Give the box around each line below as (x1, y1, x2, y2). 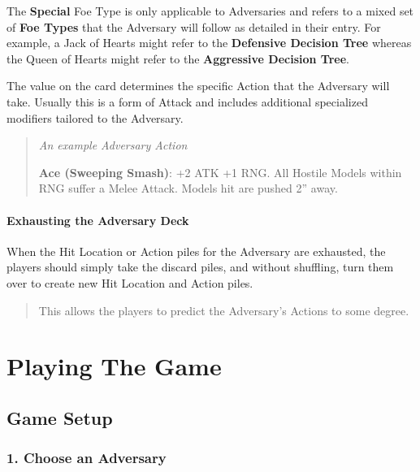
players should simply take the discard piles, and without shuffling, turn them (6, 258, 394, 275)
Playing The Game (6, 349, 222, 383)
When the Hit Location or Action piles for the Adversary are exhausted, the (6, 242, 386, 259)
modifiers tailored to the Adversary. (6, 109, 184, 126)
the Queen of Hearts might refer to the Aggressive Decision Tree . (6, 50, 349, 67)
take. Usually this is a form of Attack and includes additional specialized (6, 93, 368, 110)
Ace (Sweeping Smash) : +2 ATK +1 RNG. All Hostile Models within (38, 163, 402, 180)
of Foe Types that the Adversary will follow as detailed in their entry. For (6, 18, 381, 35)
